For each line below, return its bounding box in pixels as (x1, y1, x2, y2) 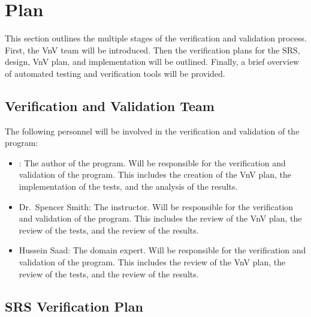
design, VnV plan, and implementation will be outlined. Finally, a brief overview (5, 55, 300, 68)
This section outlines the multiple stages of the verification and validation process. (5, 32, 307, 44)
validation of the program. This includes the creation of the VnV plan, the (19, 168, 291, 181)
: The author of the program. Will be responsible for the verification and (19, 156, 286, 169)
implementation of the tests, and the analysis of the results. (19, 180, 238, 193)
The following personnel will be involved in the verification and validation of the (5, 124, 300, 137)
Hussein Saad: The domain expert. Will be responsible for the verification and (19, 244, 306, 256)
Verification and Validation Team (5, 96, 215, 115)
